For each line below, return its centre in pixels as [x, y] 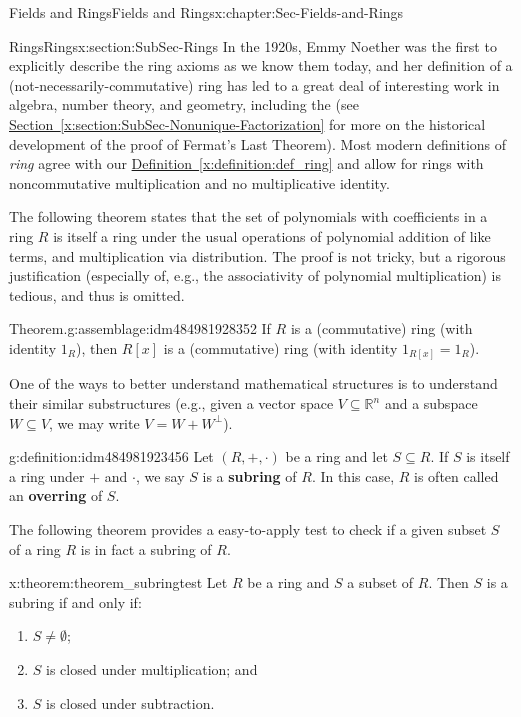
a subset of [380, 582]
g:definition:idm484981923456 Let [111, 456]
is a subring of [249, 475]
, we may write [94, 422]
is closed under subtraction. [130, 702]
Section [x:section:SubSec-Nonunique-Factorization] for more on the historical [247, 123]
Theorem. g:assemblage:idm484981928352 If [140, 328]
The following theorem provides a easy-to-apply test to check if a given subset [248, 528]
